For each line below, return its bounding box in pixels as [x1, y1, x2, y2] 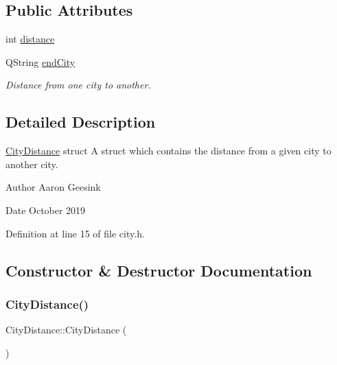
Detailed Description [5, 111, 156, 132]
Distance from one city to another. [5, 78, 151, 92]
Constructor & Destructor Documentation [5, 259, 312, 281]
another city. [5, 156, 58, 171]
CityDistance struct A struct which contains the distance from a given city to [5, 143, 332, 158]
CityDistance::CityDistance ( [5, 322, 127, 337]
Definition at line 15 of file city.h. [5, 226, 145, 240]
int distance [5, 32, 55, 46]
